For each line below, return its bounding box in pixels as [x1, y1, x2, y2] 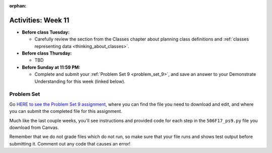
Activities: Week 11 [9, 16, 70, 25]
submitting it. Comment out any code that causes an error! [9, 140, 131, 146]
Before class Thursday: [22, 50, 72, 56]
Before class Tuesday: [22, 29, 70, 35]
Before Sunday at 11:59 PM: [22, 64, 81, 70]
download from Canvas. [9, 124, 59, 130]
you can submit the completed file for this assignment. [9, 108, 122, 114]
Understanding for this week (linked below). [34, 78, 125, 84]
